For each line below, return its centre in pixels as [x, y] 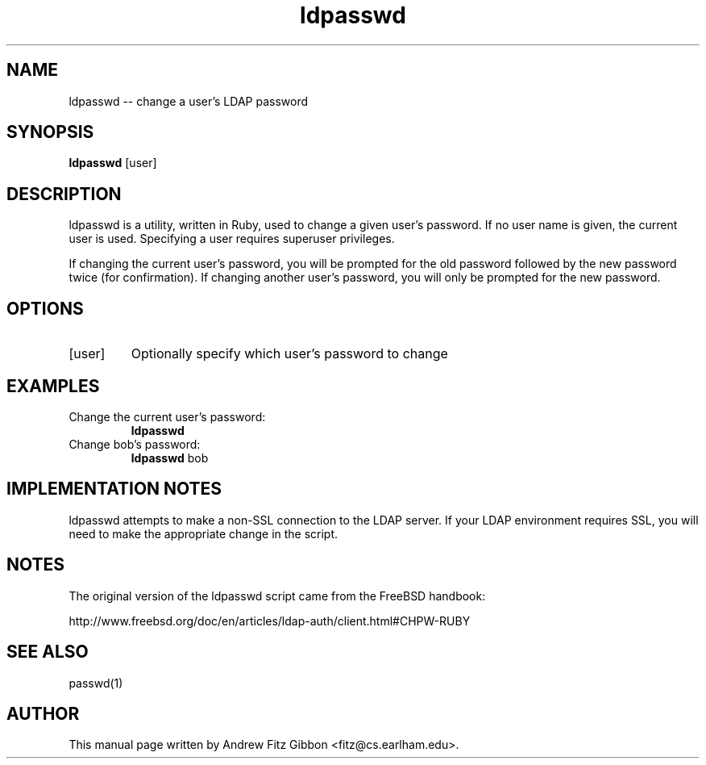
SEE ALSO [48, 652]
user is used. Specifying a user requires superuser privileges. [232, 239]
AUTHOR [43, 713]
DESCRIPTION [64, 194]
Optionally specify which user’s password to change [289, 354]
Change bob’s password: [135, 444]
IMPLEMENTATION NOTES [114, 489]
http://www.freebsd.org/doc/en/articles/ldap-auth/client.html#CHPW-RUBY [270, 621]
